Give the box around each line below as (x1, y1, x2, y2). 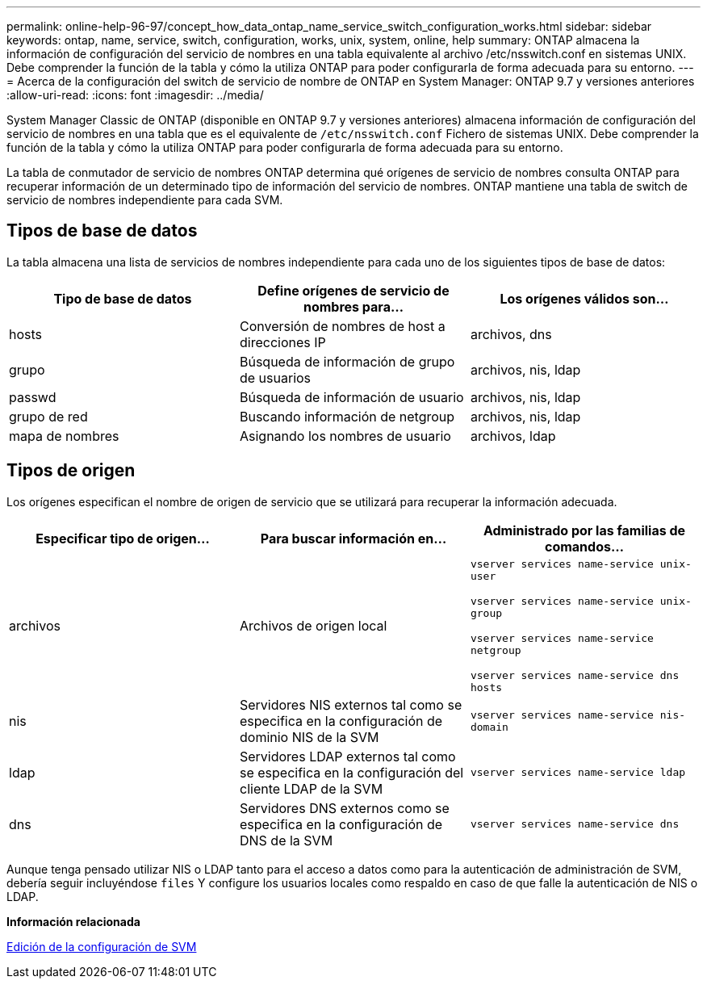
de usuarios (239, 369, 312, 386)
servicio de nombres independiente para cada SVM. (6, 193, 283, 207)
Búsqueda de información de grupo (239, 353, 455, 370)
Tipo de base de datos (53, 290, 192, 307)
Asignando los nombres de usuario (239, 427, 451, 444)
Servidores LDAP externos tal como (239, 748, 456, 765)
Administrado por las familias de (483, 522, 686, 539)
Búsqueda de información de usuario (239, 388, 464, 405)
